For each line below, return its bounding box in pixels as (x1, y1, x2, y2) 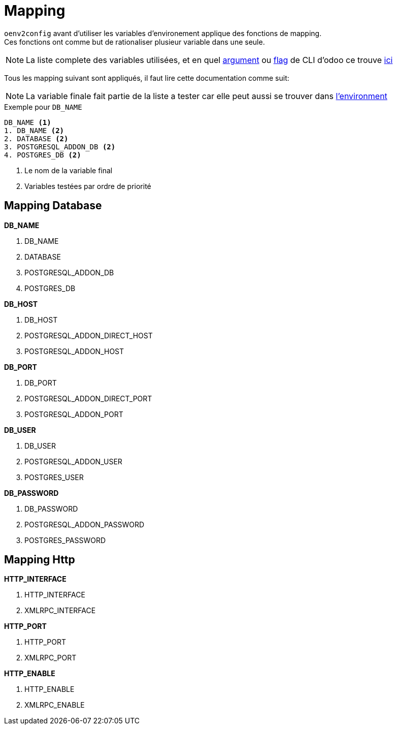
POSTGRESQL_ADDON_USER (24, 457, 122, 466)
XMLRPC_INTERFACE (24, 606, 96, 615)
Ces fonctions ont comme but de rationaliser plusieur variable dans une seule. (4, 37, 265, 46)
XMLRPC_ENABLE (24, 701, 85, 710)
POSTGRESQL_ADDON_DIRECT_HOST (24, 331, 153, 340)
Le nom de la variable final (24, 166, 113, 175)
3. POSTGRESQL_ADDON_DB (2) (4, 142, 116, 151)
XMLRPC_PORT (24, 653, 77, 662)
